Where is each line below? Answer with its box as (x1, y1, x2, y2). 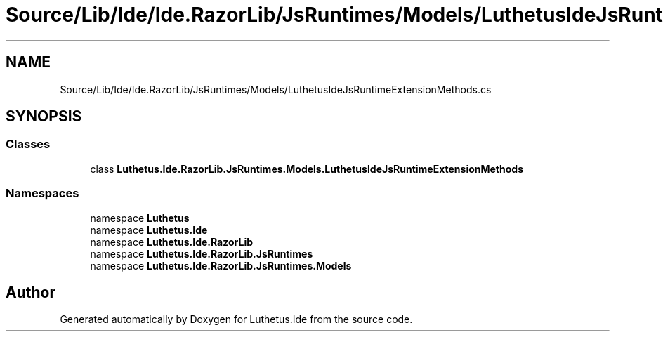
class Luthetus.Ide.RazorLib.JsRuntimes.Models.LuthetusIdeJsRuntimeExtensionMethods (90, 162, 523, 175)
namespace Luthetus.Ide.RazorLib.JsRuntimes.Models (90, 259, 352, 272)
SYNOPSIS (6, 107, 82, 126)
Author (6, 283, 55, 301)
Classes (6, 137, 51, 152)
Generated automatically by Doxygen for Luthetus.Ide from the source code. (60, 313, 413, 326)
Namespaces (6, 186, 79, 201)
